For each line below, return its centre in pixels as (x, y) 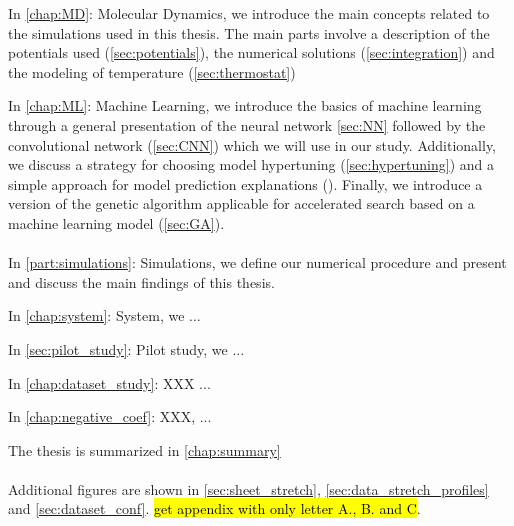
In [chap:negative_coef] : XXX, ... (110, 416)
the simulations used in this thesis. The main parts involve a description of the (249, 32)
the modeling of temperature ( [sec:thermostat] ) (152, 71)
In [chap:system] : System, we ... (104, 315)
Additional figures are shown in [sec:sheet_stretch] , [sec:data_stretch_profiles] (248, 488)
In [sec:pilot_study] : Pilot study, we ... (126, 348)
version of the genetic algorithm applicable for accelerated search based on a (241, 203)
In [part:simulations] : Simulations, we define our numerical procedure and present (257, 262)
